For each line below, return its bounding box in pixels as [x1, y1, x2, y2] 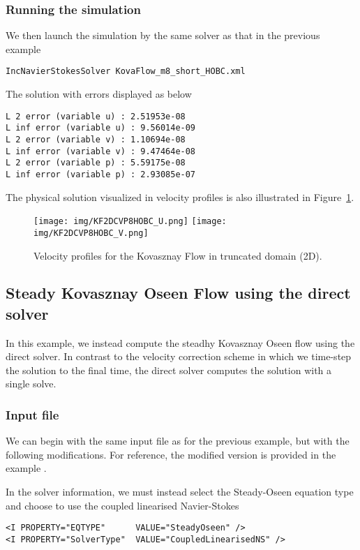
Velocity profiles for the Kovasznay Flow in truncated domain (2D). [33, 248, 322, 262]
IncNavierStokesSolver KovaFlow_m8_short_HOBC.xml [6, 66, 246, 77]
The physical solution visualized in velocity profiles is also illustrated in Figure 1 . [6, 189, 354, 204]
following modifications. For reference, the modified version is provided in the [6, 447, 336, 461]
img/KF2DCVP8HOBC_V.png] [33, 228, 149, 238]
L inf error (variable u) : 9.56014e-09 [6, 123, 196, 133]
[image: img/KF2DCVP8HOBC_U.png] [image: [33, 216, 227, 227]
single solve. [6, 376, 57, 391]
